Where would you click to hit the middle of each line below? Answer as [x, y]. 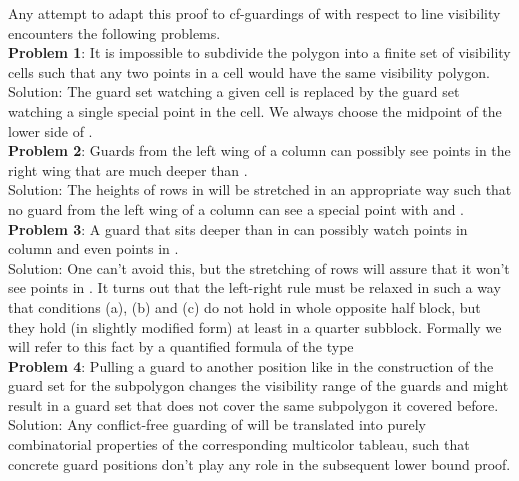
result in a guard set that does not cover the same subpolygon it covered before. [253, 404]
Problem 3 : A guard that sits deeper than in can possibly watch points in [238, 228]
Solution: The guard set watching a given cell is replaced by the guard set [234, 91]
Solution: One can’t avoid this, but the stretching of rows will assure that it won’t [259, 267]
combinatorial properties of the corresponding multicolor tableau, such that [239, 444]
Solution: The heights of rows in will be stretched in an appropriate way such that [260, 189]
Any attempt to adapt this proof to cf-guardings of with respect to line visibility [254, 13]
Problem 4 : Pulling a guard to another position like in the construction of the [251, 365]
